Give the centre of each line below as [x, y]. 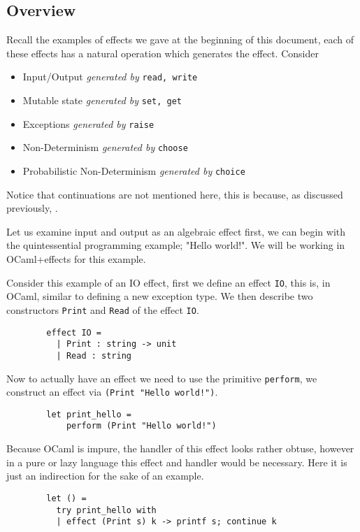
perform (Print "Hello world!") [141, 426]
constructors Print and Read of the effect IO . [103, 309]
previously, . [32, 208]
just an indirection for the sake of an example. [105, 476]
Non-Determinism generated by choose [105, 147]
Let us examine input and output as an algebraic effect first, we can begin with [176, 231]
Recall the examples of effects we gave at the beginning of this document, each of [180, 39]
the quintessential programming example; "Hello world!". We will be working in [176, 245]
